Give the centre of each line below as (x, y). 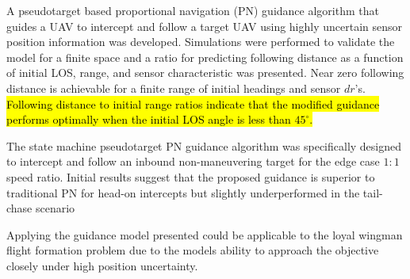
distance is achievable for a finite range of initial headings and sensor (174, 88)
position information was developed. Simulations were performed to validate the (201, 42)
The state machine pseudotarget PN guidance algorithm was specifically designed (204, 145)
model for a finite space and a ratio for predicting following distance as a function (205, 57)
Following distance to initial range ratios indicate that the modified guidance (193, 103)
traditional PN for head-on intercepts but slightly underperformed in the (183, 192)
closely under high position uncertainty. (102, 265)
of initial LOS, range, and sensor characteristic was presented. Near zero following (205, 73)
